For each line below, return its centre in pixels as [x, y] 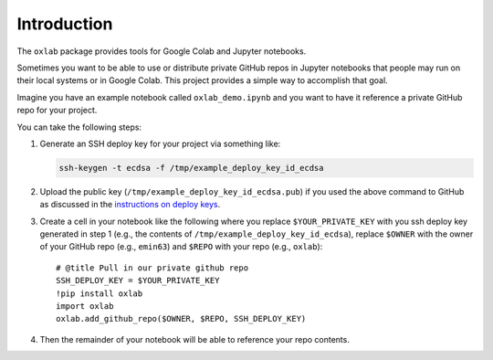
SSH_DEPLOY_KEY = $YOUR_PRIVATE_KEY [138, 281]
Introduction [65, 24]
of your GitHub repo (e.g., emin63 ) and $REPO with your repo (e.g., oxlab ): [181, 247]
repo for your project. [57, 111]
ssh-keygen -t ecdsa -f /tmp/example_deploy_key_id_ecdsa [191, 168]
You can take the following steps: [79, 127]
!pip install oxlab [100, 293]
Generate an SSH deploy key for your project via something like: [160, 143]
